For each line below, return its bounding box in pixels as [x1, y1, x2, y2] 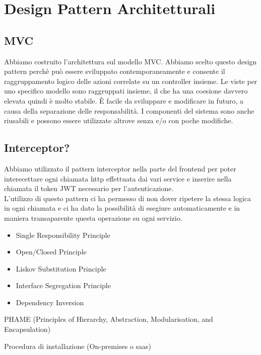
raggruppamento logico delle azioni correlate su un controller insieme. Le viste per [4, 75, 257, 86]
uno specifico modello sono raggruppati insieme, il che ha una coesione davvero [4, 85, 248, 96]
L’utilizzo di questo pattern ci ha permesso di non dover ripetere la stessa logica [4, 193, 251, 203]
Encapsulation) [4, 324, 51, 334]
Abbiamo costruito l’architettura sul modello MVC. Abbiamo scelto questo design [4, 56, 257, 66]
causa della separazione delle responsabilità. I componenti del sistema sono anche [4, 105, 254, 116]
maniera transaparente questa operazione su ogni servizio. [4, 212, 182, 223]
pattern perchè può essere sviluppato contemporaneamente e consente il [4, 66, 225, 76]
